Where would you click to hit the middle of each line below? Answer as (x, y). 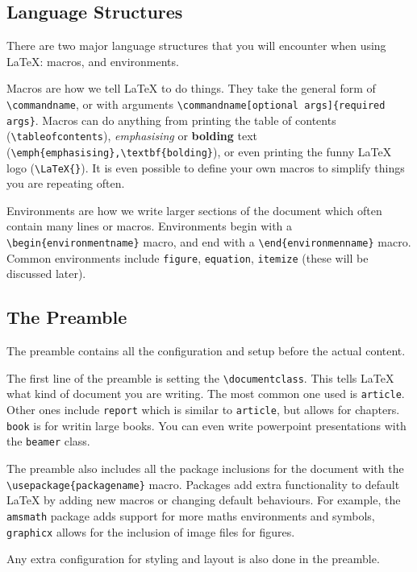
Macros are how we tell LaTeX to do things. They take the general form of (191, 88)
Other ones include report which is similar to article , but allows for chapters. (203, 410)
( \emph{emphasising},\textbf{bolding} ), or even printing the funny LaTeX (199, 151)
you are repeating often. (66, 183)
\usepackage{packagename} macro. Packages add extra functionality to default (203, 484)
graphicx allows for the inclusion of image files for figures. (151, 531)
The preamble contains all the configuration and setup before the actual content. (206, 351)
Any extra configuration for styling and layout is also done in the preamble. (193, 559)
